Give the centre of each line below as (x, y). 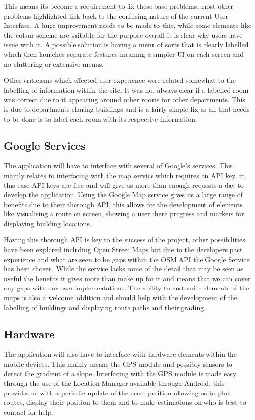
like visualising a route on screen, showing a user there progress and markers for (124, 214)
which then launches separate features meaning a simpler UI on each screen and (124, 54)
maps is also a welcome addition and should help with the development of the (121, 298)
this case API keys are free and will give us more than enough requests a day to (124, 185)
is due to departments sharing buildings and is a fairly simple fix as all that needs (127, 109)
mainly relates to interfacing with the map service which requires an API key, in (125, 175)
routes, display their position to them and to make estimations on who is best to (125, 402)
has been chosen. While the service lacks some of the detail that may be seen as (124, 269)
